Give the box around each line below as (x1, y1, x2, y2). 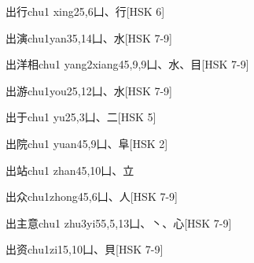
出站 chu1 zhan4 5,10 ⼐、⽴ (6, 161, 134, 178)
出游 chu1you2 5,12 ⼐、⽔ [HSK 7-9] (6, 82, 172, 98)
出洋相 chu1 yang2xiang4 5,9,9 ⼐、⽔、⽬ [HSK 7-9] (6, 56, 249, 72)
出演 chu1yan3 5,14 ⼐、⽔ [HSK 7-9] (6, 29, 172, 46)
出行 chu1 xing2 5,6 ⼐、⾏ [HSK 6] (6, 3, 165, 19)
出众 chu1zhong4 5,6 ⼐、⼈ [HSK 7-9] (6, 188, 178, 205)
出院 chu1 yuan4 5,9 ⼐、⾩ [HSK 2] (6, 135, 168, 151)
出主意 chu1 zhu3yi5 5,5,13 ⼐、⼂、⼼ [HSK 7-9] (6, 214, 232, 231)
